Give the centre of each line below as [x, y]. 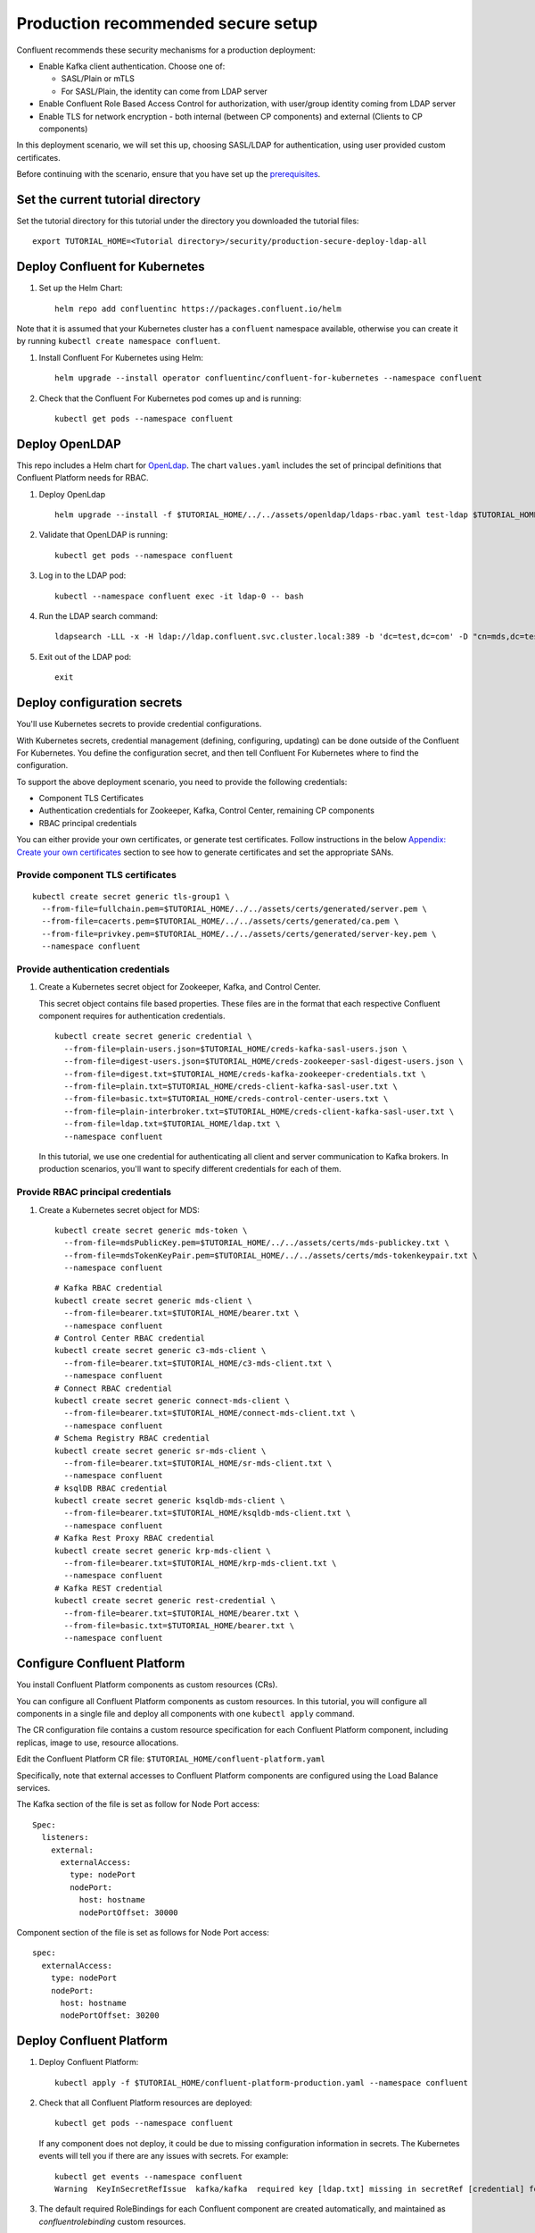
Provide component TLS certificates [97, 875]
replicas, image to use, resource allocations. [98, 1743]
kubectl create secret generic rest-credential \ [165, 1601]
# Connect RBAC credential [114, 1388]
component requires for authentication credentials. [132, 1016]
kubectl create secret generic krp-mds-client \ [163, 1551]
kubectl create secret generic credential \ [154, 1037]
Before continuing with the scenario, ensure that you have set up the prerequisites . [169, 174]
